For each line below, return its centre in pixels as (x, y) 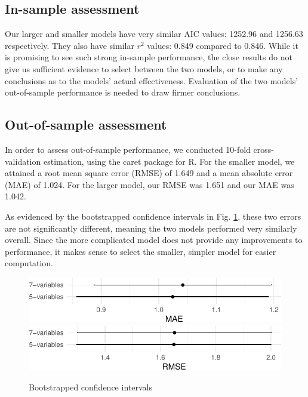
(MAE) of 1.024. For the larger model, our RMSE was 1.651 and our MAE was (150, 184)
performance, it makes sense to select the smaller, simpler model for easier (141, 251)
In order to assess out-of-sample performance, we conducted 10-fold (128, 149)
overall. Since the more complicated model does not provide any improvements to (154, 240)
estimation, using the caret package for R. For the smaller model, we (169, 161)
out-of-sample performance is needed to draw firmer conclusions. (123, 92)
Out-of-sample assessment (86, 124)
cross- (264, 149)
